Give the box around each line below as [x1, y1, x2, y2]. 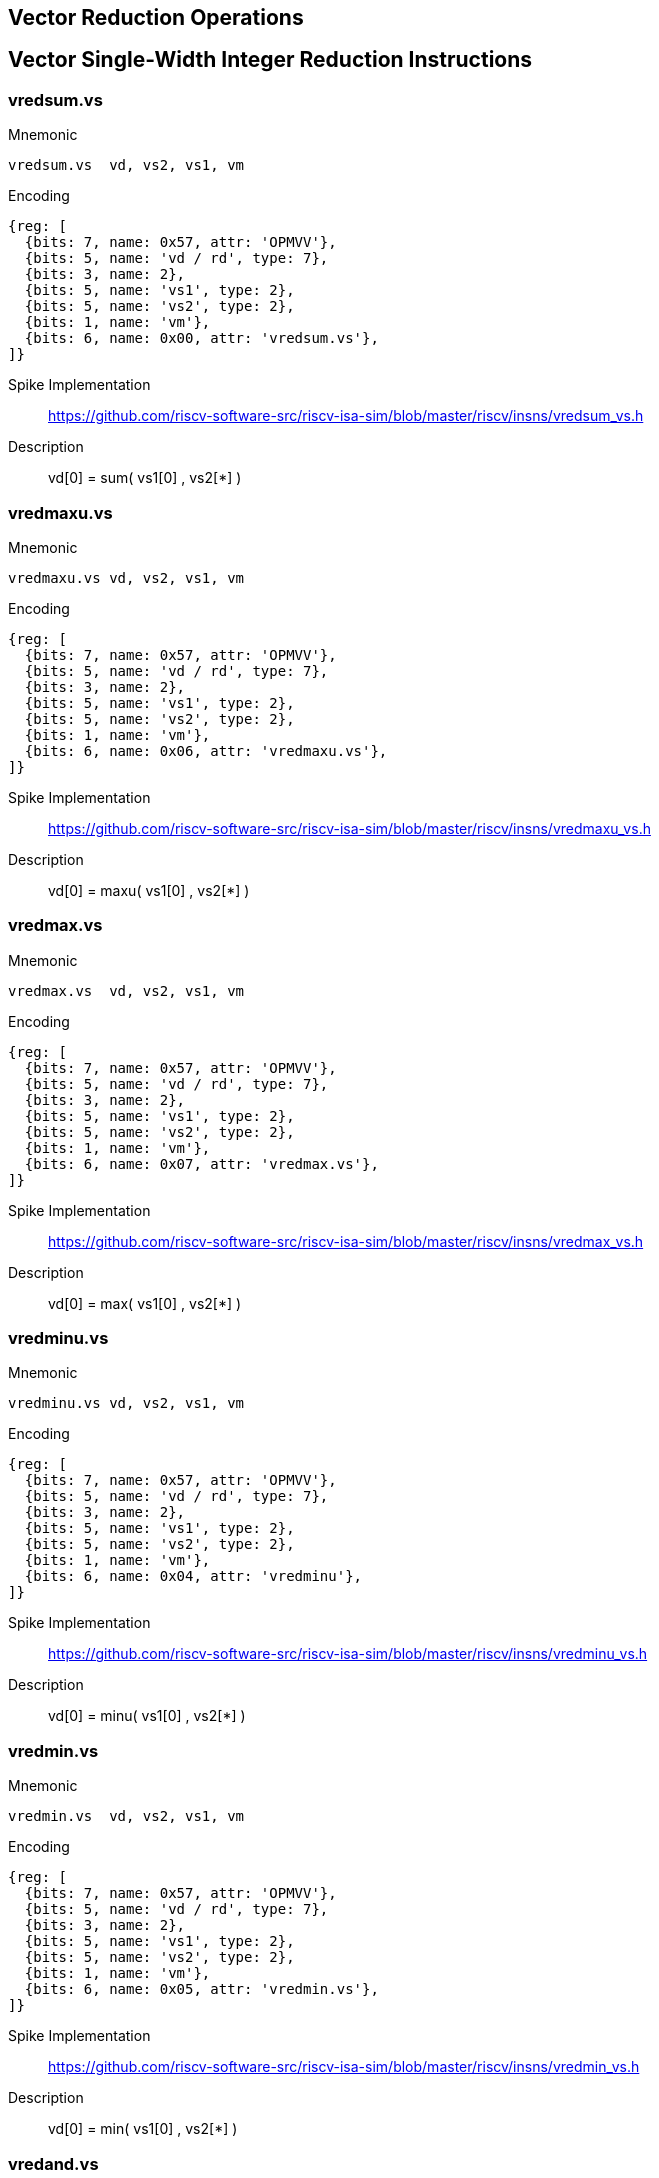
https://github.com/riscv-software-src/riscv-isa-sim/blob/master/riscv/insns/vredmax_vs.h [48, 1232, 644, 1250]
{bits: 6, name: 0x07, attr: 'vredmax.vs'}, [24, 1155, 379, 1172]
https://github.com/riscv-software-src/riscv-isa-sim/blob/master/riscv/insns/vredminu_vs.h [48, 1645, 648, 1663]
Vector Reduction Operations [8, 5, 304, 30]
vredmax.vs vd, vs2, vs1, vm [8, 982, 245, 999]
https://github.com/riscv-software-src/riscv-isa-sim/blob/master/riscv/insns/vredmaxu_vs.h [48, 819, 651, 837]
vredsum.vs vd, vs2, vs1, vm [8, 157, 245, 174]
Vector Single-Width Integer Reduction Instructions [8, 47, 533, 73]
